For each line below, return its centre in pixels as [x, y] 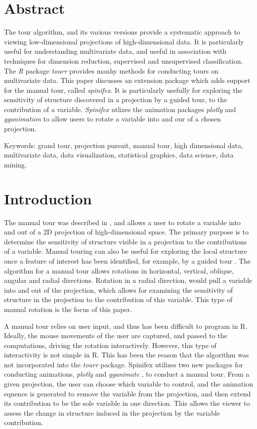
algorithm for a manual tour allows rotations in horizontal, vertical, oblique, [119, 270]
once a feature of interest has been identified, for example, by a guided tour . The [128, 260]
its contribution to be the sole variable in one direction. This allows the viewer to [127, 403]
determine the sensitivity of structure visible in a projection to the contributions [126, 241]
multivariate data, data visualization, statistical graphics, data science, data [119, 155]
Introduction [48, 198]
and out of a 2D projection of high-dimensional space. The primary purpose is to [126, 232]
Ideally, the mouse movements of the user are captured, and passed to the [116, 335]
